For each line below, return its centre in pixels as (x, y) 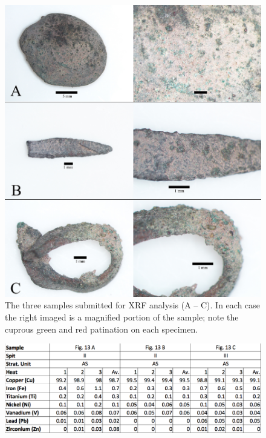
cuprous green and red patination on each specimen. (102, 329)
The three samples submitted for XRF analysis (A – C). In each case (133, 305)
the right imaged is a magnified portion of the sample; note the (122, 317)
